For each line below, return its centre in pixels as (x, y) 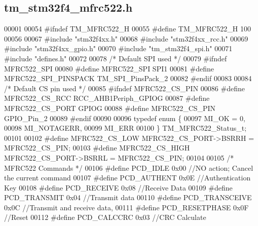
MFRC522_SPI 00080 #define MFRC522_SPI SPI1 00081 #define (109, 68)
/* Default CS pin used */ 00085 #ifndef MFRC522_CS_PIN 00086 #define (124, 88)
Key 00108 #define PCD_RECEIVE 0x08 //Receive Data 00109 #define (118, 187)
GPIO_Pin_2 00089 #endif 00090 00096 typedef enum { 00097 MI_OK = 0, (125, 118)
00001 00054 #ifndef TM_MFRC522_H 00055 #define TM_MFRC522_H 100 (127, 29)
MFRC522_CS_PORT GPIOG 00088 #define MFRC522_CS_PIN (110, 108)
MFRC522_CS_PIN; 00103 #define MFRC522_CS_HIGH (97, 148)
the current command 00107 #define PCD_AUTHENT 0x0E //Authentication (127, 178)
